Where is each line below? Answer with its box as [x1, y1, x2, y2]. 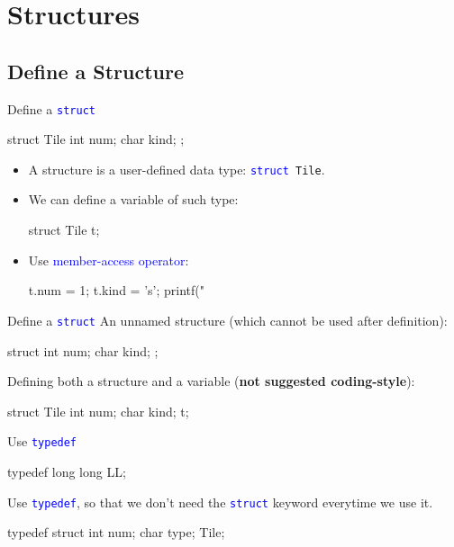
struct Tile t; [28, 220, 100, 239]
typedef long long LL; [7, 462, 126, 480]
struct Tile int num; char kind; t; [7, 401, 189, 420]
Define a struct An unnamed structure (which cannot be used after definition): [7, 310, 448, 329]
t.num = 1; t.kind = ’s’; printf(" [28, 281, 204, 300]
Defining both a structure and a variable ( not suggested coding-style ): [7, 372, 415, 390]
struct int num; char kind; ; [7, 341, 159, 360]
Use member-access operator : [28, 250, 189, 269]
